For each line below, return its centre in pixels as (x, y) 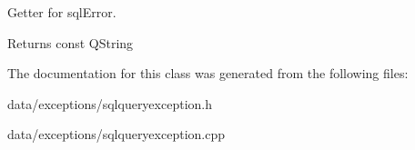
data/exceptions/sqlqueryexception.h (110, 103)
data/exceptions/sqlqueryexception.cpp (116, 134)
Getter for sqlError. (62, 12)
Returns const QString (71, 42)
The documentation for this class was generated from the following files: (208, 73)
